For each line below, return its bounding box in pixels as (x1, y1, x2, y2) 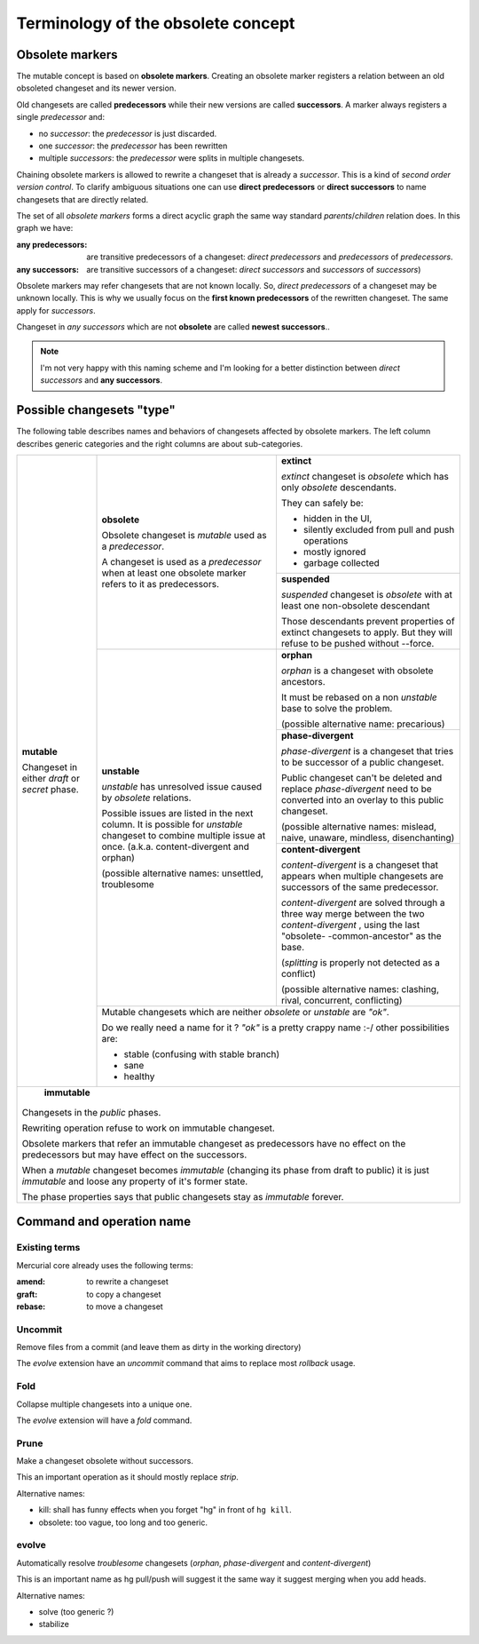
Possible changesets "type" (16, 402, 177, 417)
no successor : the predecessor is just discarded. (38, 128, 217, 139)
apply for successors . (16, 305, 97, 315)
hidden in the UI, (302, 512, 373, 524)
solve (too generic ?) (38, 1606, 114, 1616)
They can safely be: (280, 496, 364, 509)
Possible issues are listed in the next (101, 806, 254, 819)
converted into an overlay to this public (280, 793, 444, 806)
